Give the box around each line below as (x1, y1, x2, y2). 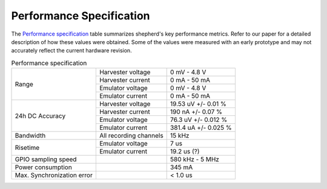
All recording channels (99, 132, 163, 140)
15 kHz (170, 132, 190, 140)
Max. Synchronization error (15, 171, 93, 179)
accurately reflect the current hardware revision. (11, 47, 133, 54)
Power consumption (15, 163, 72, 171)
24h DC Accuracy (15, 112, 66, 120)
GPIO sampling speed (15, 155, 77, 164)
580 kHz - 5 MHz (170, 155, 219, 164)
